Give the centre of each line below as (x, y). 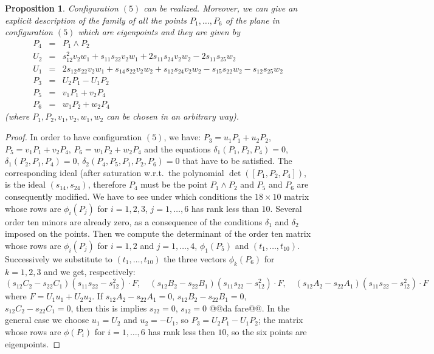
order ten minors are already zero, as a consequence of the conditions (134, 221)
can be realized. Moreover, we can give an (221, 8)
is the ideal (25, 184)
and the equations (177, 148)
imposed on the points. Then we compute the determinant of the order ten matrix (158, 233)
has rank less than (225, 208)
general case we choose (47, 320)
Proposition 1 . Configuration (62, 8)
